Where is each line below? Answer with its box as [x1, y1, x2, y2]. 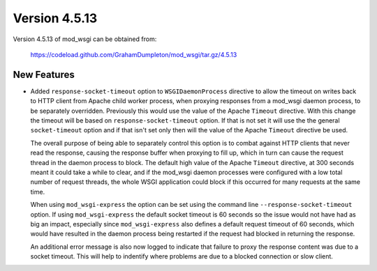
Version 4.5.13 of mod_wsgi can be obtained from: [13, 35, 157, 43]
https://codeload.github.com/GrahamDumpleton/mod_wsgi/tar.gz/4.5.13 [30, 50, 237, 59]
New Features [13, 68, 75, 80]
